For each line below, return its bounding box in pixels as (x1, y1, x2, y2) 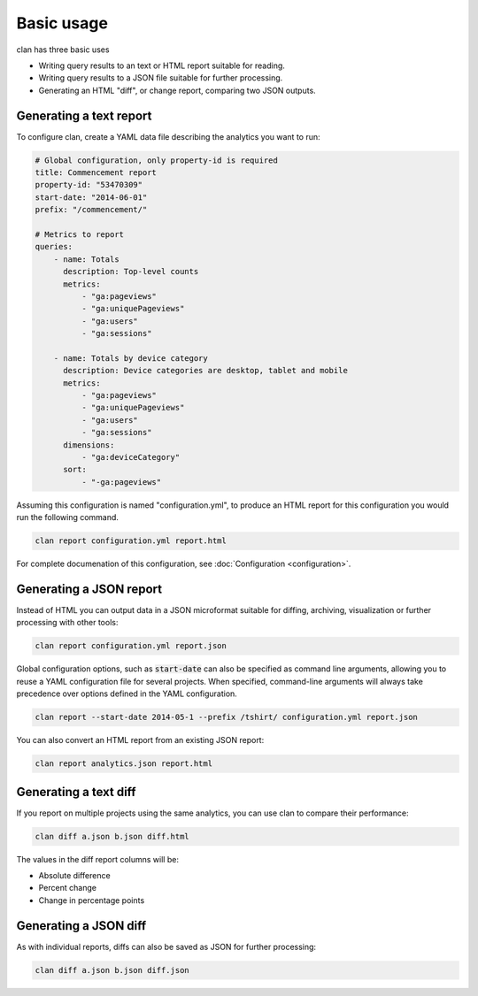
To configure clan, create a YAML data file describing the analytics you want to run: (16, 131, 320, 142)
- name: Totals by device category (53, 353, 208, 363)
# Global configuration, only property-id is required (35, 155, 278, 165)
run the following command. (16, 512, 119, 523)
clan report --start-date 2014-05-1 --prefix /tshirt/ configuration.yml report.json (35, 712, 418, 723)
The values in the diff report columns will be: (16, 854, 179, 864)
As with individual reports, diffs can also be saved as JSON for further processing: (16, 941, 317, 952)
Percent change (38, 883, 97, 893)
